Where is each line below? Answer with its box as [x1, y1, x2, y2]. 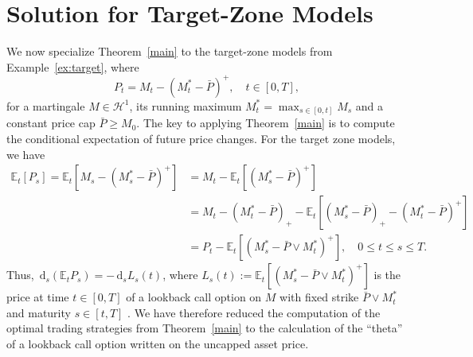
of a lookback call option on [126, 289, 262, 305]
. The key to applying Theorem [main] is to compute [136, 114, 395, 131]
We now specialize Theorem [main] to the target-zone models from [6, 43, 333, 60]
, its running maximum [129, 97, 242, 114]
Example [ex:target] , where [6, 58, 139, 75]
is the [373, 266, 401, 283]
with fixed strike [279, 289, 359, 305]
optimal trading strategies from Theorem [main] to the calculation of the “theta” [6, 320, 403, 336]
